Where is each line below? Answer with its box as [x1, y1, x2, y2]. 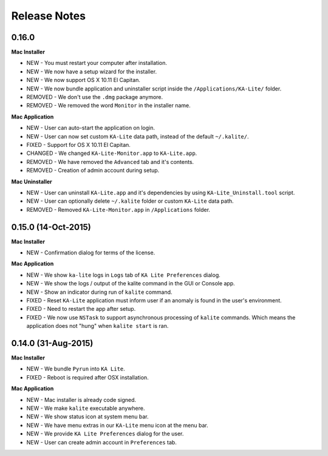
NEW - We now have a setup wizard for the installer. [26, 67, 157, 75]
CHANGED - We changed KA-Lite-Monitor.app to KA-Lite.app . [26, 149, 197, 157]
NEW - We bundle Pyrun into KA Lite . [26, 365, 126, 373]
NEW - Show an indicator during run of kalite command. [26, 288, 173, 296]
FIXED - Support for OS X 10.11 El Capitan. [26, 141, 131, 148]
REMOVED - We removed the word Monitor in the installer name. [26, 102, 191, 109]
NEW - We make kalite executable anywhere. [26, 404, 145, 412]
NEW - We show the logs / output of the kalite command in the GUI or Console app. [26, 280, 235, 287]
